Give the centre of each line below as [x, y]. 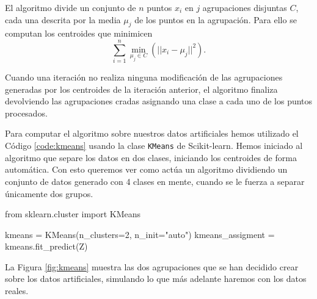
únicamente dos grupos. [49, 193]
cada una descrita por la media [63, 19]
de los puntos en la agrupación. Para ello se [216, 19]
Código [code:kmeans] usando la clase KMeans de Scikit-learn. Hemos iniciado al [154, 146]
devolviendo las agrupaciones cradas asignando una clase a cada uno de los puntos [159, 101]
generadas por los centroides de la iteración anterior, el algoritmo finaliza [141, 89]
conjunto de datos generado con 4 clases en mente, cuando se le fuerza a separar [155, 181]
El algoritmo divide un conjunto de [71, 7]
